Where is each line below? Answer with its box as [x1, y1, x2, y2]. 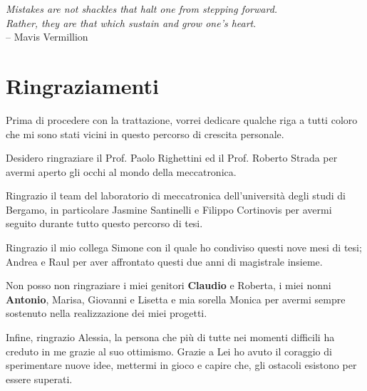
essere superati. [6, 371, 73, 386]
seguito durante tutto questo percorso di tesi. [6, 216, 203, 231]
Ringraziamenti [6, 71, 159, 100]
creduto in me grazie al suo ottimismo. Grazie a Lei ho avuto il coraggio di [6, 343, 332, 358]
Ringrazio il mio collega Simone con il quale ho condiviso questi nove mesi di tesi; [6, 240, 362, 255]
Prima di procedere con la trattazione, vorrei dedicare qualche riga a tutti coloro [6, 112, 358, 127]
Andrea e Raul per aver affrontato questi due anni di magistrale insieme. [6, 254, 323, 269]
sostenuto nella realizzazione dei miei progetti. [6, 306, 207, 320]
